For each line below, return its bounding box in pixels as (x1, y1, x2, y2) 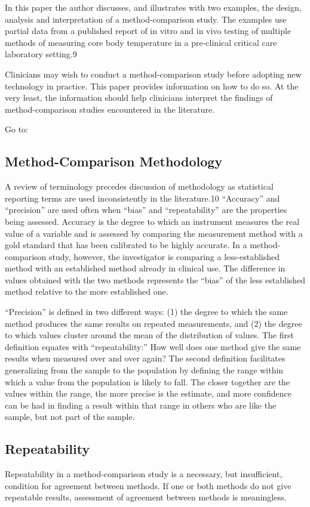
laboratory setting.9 (5, 48, 77, 60)
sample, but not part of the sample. (5, 410, 135, 423)
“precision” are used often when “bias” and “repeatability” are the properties (5, 203, 287, 216)
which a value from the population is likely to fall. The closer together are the (5, 375, 290, 388)
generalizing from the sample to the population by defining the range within (5, 364, 284, 376)
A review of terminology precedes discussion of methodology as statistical (5, 180, 274, 193)
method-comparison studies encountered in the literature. (5, 103, 215, 115)
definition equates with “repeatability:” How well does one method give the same (5, 340, 301, 353)
